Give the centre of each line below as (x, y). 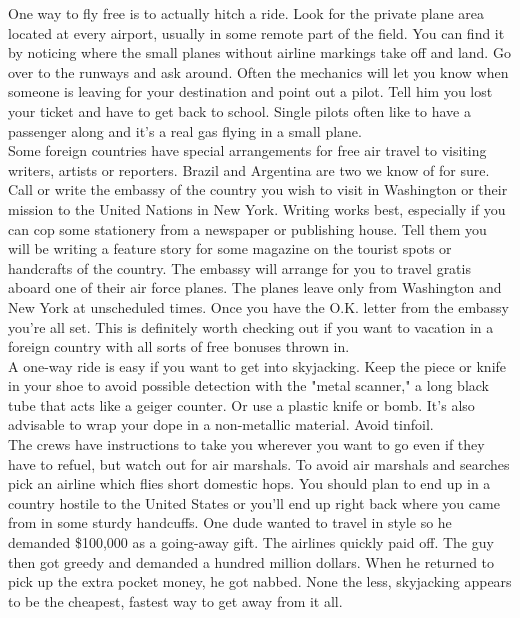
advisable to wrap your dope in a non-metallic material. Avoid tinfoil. (221, 424)
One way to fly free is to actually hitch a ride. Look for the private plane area (246, 13)
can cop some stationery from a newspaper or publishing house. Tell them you (247, 228)
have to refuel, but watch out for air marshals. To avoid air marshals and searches (259, 463)
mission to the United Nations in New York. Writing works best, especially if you (257, 208)
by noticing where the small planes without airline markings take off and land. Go (259, 52)
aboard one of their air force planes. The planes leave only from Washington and (255, 287)
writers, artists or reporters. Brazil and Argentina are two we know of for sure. (249, 169)
